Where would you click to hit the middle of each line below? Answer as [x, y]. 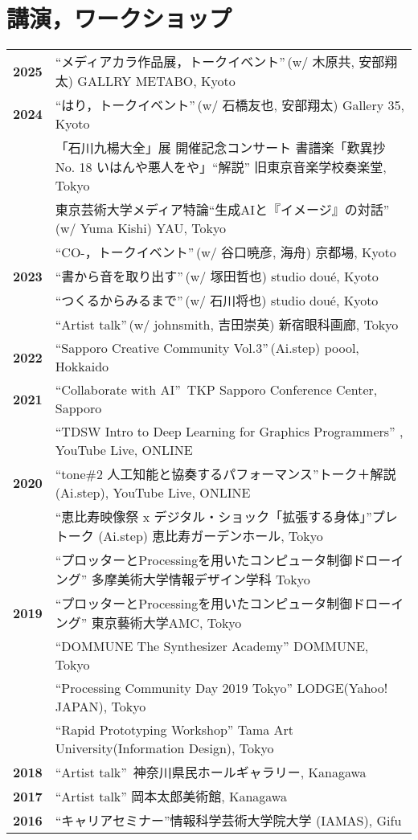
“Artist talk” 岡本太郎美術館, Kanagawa [171, 797]
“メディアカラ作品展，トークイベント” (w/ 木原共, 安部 [220, 62]
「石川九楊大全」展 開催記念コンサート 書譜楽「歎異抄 [220, 148]
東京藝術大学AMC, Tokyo [166, 623]
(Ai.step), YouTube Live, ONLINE [153, 493]
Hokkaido [82, 367]
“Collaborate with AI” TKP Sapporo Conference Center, [216, 390]
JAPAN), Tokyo [100, 707]
